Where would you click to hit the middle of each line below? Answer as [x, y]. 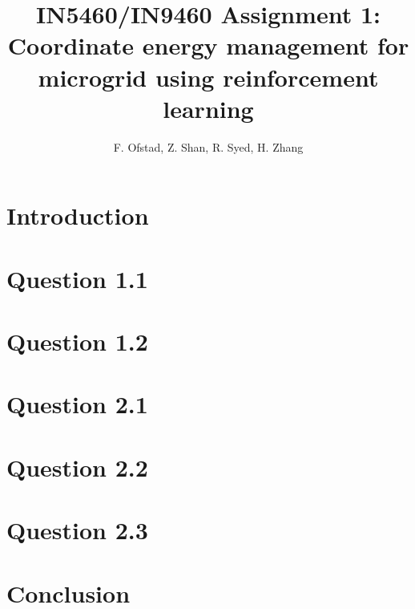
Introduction [78, 215]
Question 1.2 [77, 341]
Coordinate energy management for [208, 45]
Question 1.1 [77, 278]
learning [208, 108]
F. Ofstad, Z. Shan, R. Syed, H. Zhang [208, 146]
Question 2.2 [77, 467]
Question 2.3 [77, 530]
